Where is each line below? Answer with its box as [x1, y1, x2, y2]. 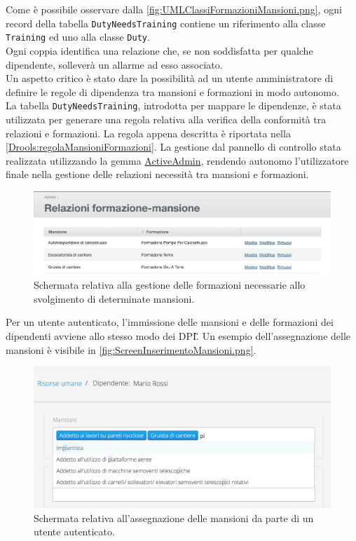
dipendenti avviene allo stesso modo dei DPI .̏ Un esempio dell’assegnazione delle [6, 329, 351, 343]
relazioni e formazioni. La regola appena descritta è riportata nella [6, 125, 291, 140]
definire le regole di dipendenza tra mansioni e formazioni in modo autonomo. [6, 84, 339, 99]
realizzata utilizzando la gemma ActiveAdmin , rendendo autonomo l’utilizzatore [6, 153, 349, 167]
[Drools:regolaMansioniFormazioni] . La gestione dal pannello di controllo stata [6, 139, 341, 154]
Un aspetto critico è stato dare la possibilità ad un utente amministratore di [6, 71, 334, 85]
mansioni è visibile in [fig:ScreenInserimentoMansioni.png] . [6, 342, 256, 357]
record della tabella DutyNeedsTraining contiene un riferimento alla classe [6, 15, 326, 30]
